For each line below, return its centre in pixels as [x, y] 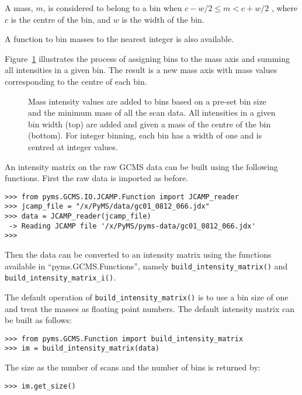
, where [284, 8]
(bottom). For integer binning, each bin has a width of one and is [145, 135]
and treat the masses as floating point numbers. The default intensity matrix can [150, 308]
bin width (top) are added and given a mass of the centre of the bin [150, 124]
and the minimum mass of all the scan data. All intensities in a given [152, 112]
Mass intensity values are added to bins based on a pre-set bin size [147, 101]
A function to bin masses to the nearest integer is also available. [119, 39]
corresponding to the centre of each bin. [76, 81]
